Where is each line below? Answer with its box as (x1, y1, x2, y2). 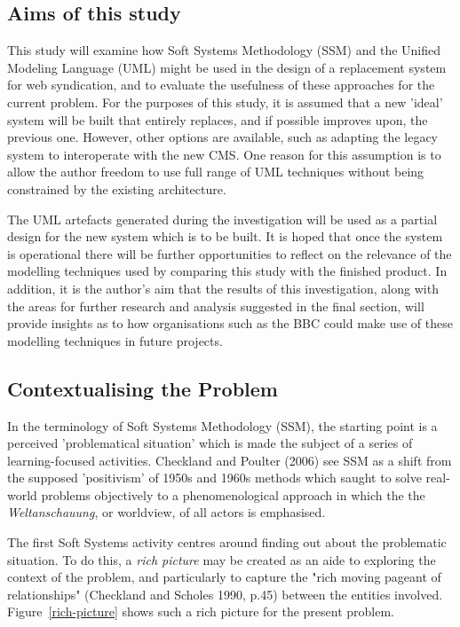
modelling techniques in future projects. (7, 331, 223, 349)
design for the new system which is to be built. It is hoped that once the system (7, 227, 443, 246)
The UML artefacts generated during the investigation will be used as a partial (7, 209, 438, 228)
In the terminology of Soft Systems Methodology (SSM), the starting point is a (7, 416, 438, 435)
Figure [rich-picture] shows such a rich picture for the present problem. (7, 602, 395, 621)
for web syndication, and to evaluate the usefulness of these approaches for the (7, 75, 435, 94)
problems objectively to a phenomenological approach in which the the (41, 485, 425, 504)
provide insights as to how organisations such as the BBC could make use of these (7, 314, 453, 333)
